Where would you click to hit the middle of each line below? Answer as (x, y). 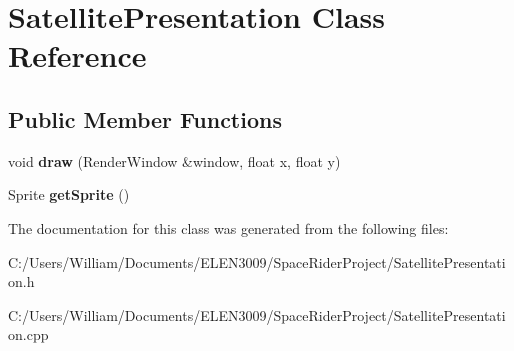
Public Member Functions (145, 118)
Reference (77, 55)
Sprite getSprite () (69, 194)
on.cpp (28, 334)
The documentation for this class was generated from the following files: (228, 227)
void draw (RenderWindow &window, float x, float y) (174, 160)
